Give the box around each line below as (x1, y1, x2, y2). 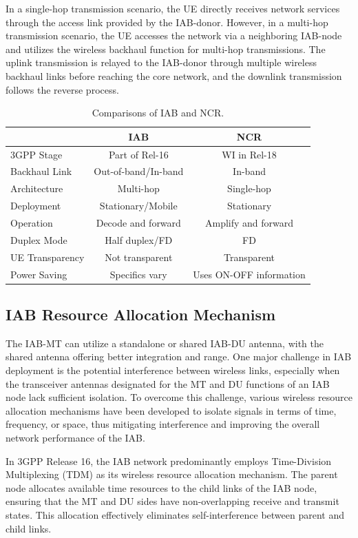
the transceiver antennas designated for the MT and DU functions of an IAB (6, 376, 330, 391)
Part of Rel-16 (108, 147, 169, 161)
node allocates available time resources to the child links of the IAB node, (6, 480, 317, 495)
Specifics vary (109, 267, 167, 281)
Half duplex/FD (105, 232, 173, 247)
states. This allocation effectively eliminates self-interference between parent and (6, 507, 344, 521)
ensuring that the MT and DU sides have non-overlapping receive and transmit (6, 494, 339, 508)
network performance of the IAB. (6, 430, 145, 444)
